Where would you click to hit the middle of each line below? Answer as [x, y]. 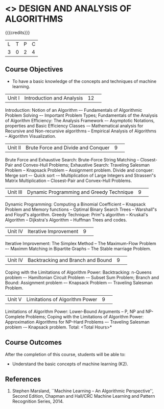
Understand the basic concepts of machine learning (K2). [70, 364]
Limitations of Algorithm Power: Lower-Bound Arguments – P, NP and [75, 311]
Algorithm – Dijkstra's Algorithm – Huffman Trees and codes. [66, 220]
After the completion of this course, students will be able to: [65, 354]
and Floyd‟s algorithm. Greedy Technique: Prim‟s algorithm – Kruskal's [77, 214]
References [23, 379]
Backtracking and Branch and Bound [70, 260]
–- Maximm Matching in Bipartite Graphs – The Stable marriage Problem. [78, 249]
